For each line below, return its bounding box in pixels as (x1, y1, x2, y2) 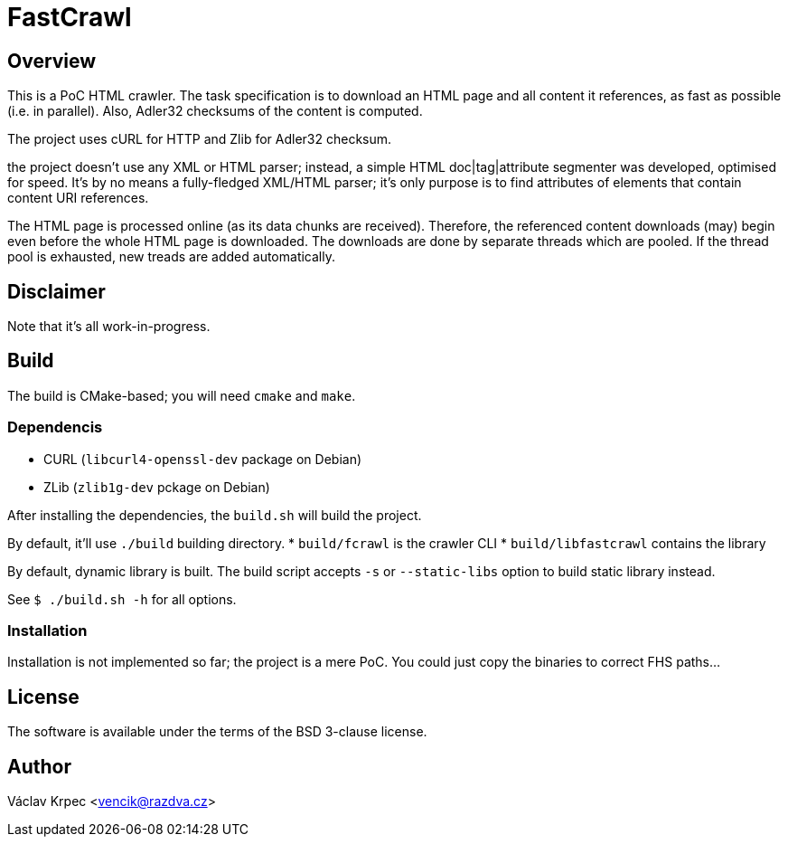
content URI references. (7, 190, 149, 206)
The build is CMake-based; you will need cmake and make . (7, 387, 356, 403)
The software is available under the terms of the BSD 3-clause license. (7, 724, 427, 740)
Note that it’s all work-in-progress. (7, 318, 211, 335)
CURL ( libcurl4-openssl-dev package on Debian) (43, 450, 362, 467)
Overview (7, 49, 97, 72)
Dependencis (7, 418, 103, 437)
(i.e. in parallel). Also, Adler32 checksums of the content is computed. (7, 103, 423, 119)
